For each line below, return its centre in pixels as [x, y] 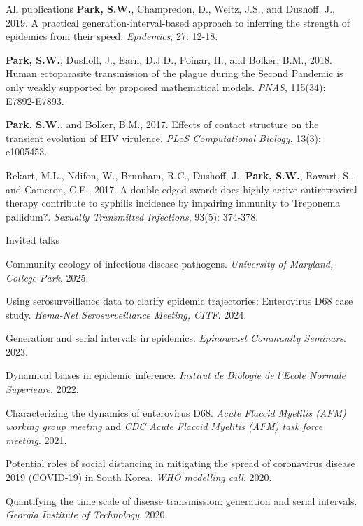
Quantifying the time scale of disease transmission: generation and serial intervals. [181, 500]
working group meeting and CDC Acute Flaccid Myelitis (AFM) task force [164, 426]
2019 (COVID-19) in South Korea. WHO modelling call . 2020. [139, 477]
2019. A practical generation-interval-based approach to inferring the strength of [178, 22]
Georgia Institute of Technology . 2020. [87, 514]
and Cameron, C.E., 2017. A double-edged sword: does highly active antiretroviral [181, 189]
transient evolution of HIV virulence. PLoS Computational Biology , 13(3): [163, 138]
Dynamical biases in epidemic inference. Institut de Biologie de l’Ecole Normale [176, 375]
